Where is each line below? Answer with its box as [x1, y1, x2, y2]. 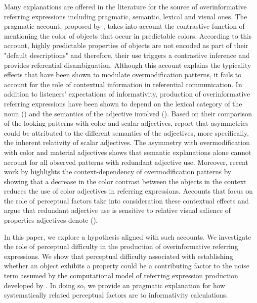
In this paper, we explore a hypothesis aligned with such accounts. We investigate [4, 231, 251, 242]
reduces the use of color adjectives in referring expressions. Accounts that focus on [4, 186, 253, 196]
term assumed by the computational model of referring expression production [4, 270, 238, 281]
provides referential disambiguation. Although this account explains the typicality [4, 59, 251, 70]
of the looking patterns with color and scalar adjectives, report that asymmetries [4, 118, 249, 128]
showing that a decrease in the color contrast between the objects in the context [4, 176, 247, 186]
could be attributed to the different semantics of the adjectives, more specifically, [4, 127, 249, 138]
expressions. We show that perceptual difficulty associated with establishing [4, 251, 233, 261]
